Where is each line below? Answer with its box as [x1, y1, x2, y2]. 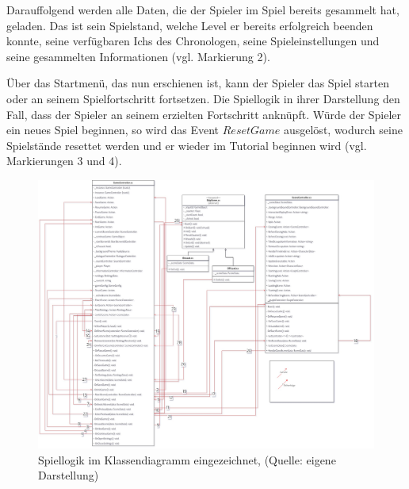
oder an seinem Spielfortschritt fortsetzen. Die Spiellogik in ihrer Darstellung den [6, 90, 400, 106]
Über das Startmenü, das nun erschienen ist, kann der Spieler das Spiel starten [6, 75, 389, 91]
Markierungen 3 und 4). [6, 152, 122, 169]
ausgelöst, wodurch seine [283, 121, 403, 138]
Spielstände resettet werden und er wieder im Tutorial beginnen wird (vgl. [6, 137, 367, 153]
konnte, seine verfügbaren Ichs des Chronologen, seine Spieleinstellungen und [6, 33, 380, 49]
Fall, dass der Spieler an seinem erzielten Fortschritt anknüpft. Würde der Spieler [6, 106, 402, 122]
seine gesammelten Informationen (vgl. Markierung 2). [6, 48, 270, 64]
